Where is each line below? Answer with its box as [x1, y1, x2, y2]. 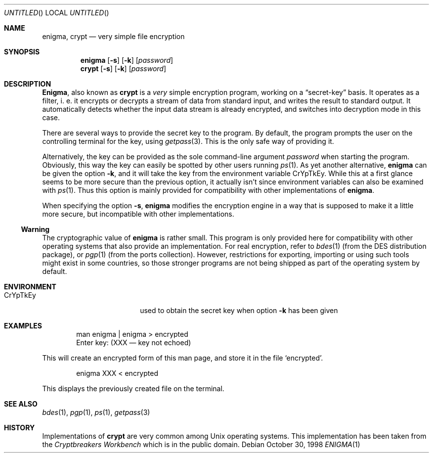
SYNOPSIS [4, 47, 40, 56]
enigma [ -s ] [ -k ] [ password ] [80, 56, 173, 64]
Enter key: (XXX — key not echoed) [76, 338, 191, 347]
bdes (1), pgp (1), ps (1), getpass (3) [42, 408, 150, 416]
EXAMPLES [4, 321, 42, 330]
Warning [21, 225, 50, 233]
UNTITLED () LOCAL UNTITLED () [4, 8, 109, 17]
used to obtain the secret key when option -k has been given [140, 306, 338, 315]
